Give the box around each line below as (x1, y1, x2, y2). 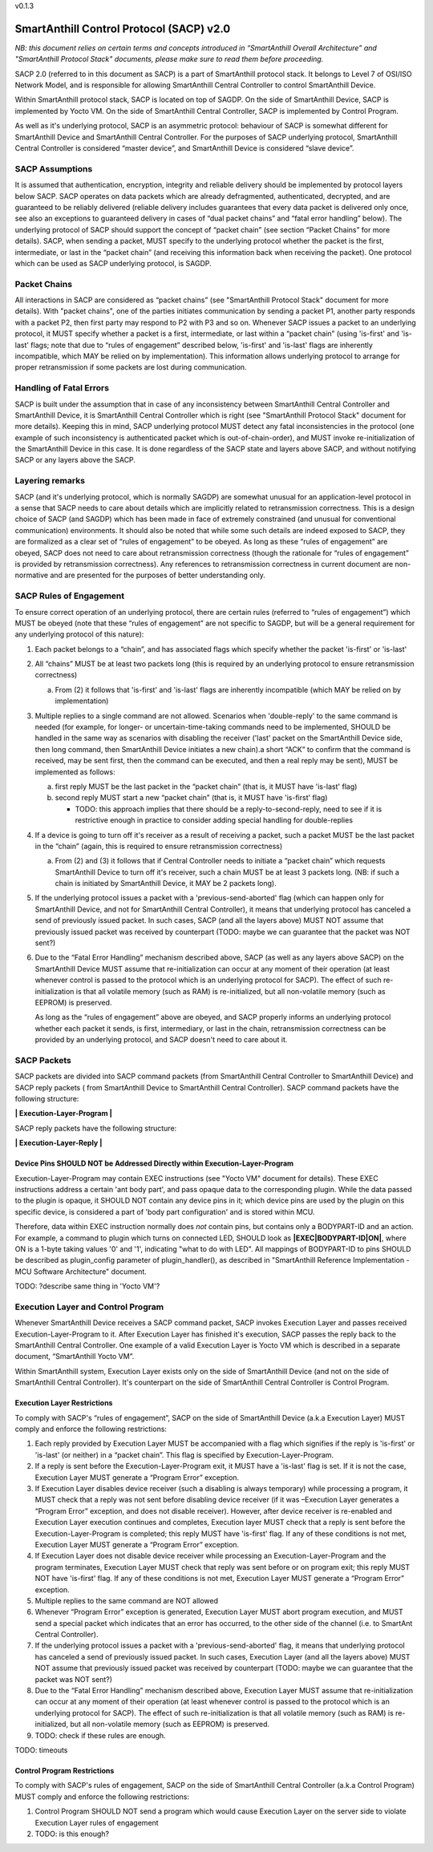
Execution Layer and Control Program (14, 1301, 164, 1312)
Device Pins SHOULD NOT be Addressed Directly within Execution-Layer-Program (14, 1159, 294, 1168)
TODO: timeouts (14, 1745, 68, 1755)
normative (14, 570, 49, 580)
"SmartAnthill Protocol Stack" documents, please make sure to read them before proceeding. (14, 55, 324, 64)
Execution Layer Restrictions (14, 1398, 113, 1408)
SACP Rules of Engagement (14, 590, 125, 601)
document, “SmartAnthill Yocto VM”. (14, 1352, 135, 1361)
